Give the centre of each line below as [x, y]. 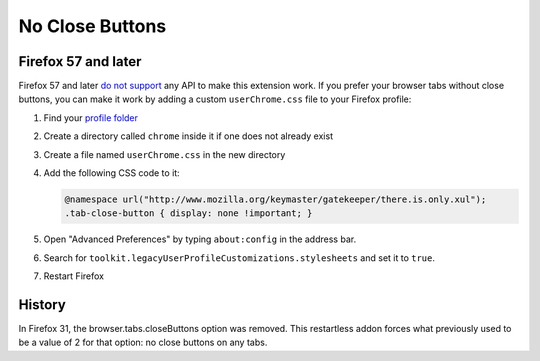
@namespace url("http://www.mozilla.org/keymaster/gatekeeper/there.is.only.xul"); [275, 199]
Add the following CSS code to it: [111, 173]
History [42, 304]
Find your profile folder [91, 117]
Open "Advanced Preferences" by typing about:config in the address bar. [200, 239]
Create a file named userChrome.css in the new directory [164, 154]
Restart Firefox [74, 276]
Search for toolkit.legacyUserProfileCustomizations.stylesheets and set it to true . [239, 257]
